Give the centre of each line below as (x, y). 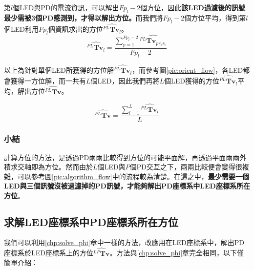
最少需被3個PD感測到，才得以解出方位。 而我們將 (84, 17)
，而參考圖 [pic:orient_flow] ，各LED (188, 70)
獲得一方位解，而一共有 (48, 80)
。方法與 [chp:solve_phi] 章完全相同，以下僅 (177, 253)
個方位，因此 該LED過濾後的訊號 (193, 7)
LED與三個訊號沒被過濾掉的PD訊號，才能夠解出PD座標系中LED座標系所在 (127, 186)
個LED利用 (21, 29)
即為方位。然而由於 (62, 167)
